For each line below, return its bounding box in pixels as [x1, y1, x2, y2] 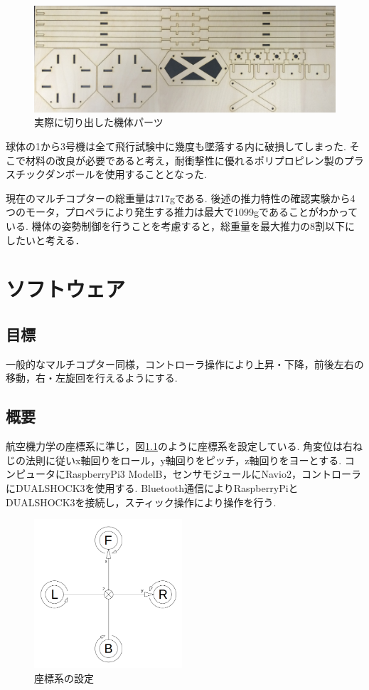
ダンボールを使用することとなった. [45, 167, 207, 182]
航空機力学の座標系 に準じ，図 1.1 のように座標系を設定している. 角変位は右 [6, 439, 353, 454]
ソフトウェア [6, 274, 126, 303]
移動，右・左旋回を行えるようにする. [6, 370, 178, 385]
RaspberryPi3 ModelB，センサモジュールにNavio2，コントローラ [65, 466, 361, 481]
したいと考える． [6, 232, 85, 247]
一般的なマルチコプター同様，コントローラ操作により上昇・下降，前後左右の [6, 356, 364, 371]
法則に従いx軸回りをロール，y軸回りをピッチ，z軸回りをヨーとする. [25, 452, 342, 467]
